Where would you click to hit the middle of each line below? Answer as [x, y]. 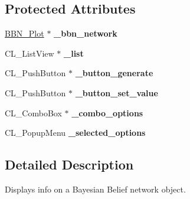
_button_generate [114, 73]
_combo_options [107, 112]
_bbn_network [86, 33]
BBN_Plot [24, 33]
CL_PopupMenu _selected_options [75, 133]
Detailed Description [69, 164]
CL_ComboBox [33, 112]
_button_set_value [117, 92]
